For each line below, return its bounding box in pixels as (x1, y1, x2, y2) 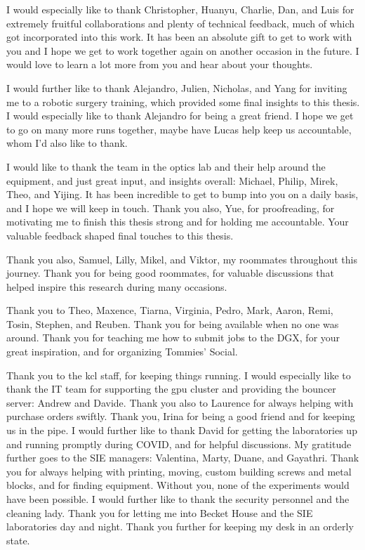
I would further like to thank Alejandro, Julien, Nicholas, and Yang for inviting (6, 80, 347, 95)
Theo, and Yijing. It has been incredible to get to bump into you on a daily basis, (6, 187, 359, 202)
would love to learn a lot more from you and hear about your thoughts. (6, 57, 313, 72)
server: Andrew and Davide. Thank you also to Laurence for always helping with (6, 395, 354, 410)
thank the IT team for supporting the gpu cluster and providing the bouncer (6, 381, 336, 396)
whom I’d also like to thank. (6, 136, 128, 150)
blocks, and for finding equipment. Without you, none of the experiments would (6, 478, 350, 492)
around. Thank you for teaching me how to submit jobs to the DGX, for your (6, 330, 340, 345)
